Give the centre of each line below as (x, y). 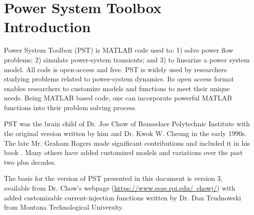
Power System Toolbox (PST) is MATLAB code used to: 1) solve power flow (119, 50)
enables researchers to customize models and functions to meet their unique (117, 88)
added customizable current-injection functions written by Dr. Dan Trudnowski (123, 197)
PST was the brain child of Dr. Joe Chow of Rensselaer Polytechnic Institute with (127, 124)
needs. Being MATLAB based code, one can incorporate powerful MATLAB (118, 98)
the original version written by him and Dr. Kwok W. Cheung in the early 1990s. (125, 133)
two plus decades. (30, 162)
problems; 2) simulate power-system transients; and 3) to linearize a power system (127, 59)
